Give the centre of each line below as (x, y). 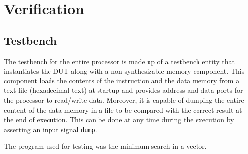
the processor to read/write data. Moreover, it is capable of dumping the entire (124, 100)
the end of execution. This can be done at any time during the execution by (119, 119)
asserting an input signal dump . (50, 129)
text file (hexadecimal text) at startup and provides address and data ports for (124, 90)
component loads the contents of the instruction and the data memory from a (122, 80)
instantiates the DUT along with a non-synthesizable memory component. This (124, 71)
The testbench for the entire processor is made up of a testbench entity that (120, 61)
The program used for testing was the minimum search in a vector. (105, 146)
